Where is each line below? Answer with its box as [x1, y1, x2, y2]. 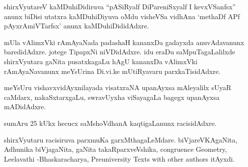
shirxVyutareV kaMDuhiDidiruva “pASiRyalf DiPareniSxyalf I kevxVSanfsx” [4, 1, 236, 11]
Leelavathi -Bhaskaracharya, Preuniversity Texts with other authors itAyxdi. [4, 153, 235, 164]
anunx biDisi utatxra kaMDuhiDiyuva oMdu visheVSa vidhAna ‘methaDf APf [4, 11, 240, 21]
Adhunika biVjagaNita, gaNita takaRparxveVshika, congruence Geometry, [4, 144, 227, 154]
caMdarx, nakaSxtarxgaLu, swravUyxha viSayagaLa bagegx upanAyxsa [4, 92, 220, 102]
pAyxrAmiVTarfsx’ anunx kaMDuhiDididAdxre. [4, 21, 149, 31]
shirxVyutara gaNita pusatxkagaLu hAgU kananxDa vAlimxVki [4, 56, 197, 66]
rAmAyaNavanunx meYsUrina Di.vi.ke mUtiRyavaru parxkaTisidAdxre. [4, 66, 220, 76]
